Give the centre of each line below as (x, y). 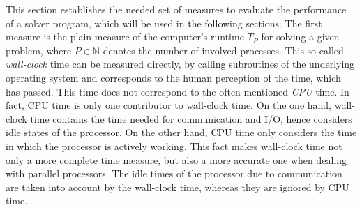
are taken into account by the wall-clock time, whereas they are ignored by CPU (178, 187)
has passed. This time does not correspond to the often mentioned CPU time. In (178, 91)
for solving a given (300, 37)
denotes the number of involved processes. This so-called (223, 50)
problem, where (39, 50)
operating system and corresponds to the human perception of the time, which (173, 77)
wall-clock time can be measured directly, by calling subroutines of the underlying (180, 64)
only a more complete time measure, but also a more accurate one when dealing (176, 159)
